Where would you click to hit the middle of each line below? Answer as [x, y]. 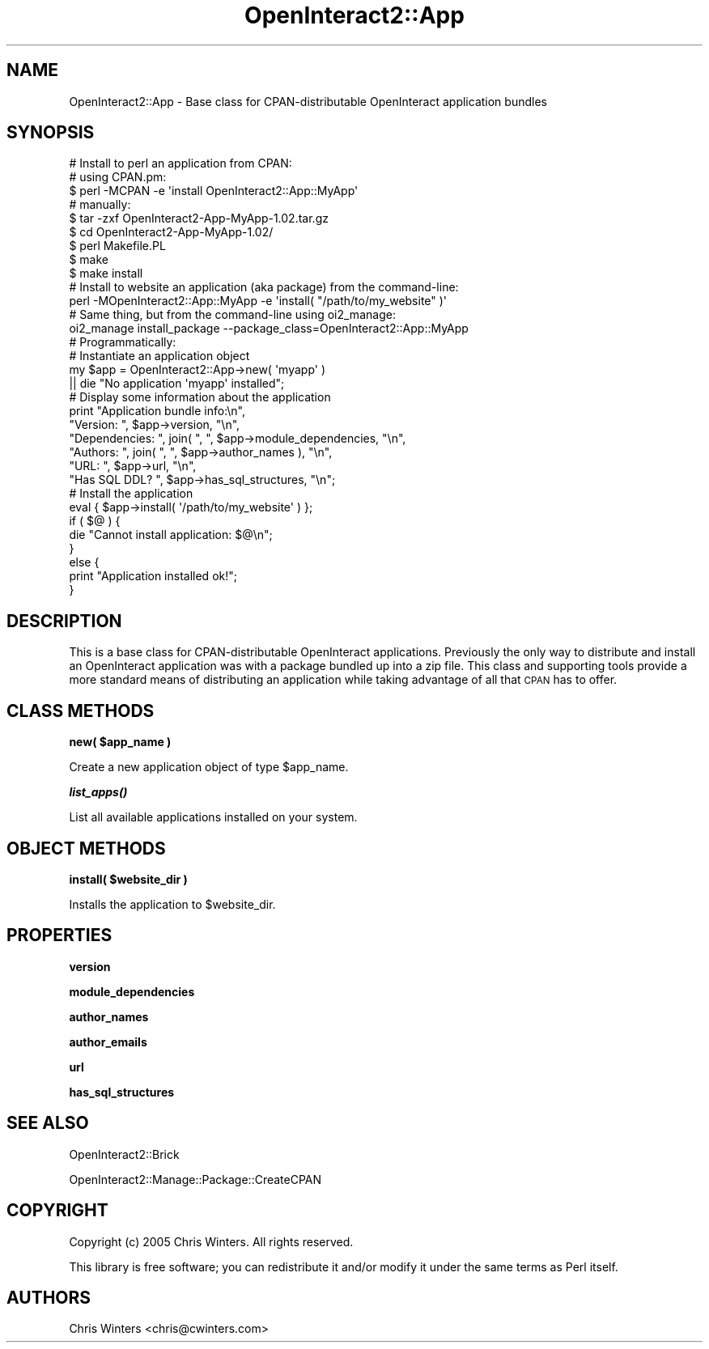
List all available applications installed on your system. [213, 817]
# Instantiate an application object [159, 356]
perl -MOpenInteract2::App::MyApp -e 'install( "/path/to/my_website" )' [258, 301]
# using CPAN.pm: [118, 177]
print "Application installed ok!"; [153, 576]
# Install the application [131, 494]
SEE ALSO [48, 1123]
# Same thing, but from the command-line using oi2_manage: [232, 315]
